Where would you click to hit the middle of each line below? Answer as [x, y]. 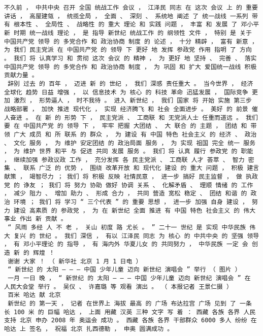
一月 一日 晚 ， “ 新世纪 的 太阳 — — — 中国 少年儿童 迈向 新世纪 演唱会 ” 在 [129, 278]
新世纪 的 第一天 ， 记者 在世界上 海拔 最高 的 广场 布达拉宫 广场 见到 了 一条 [130, 303]
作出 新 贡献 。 [43, 219]
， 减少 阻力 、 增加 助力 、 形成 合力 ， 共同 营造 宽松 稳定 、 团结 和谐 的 [126, 194]
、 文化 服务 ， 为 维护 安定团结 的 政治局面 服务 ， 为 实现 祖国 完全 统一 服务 [130, 143]
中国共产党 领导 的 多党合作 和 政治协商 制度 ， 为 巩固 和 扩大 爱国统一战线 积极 [130, 67]
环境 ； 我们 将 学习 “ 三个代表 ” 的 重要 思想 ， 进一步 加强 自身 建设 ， [131, 202]
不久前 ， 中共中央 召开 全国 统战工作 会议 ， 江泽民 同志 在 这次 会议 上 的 [123, 8]
